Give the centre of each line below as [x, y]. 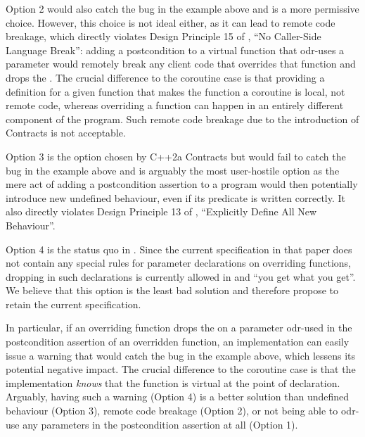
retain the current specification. [73, 304]
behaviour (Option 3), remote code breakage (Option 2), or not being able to [172, 411]
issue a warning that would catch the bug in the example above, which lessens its [181, 355]
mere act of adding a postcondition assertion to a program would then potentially [182, 184]
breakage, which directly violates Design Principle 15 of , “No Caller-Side [164, 36]
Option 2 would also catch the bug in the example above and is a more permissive [182, 8]
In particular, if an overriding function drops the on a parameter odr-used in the [179, 328]
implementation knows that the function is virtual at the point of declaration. [173, 382]
